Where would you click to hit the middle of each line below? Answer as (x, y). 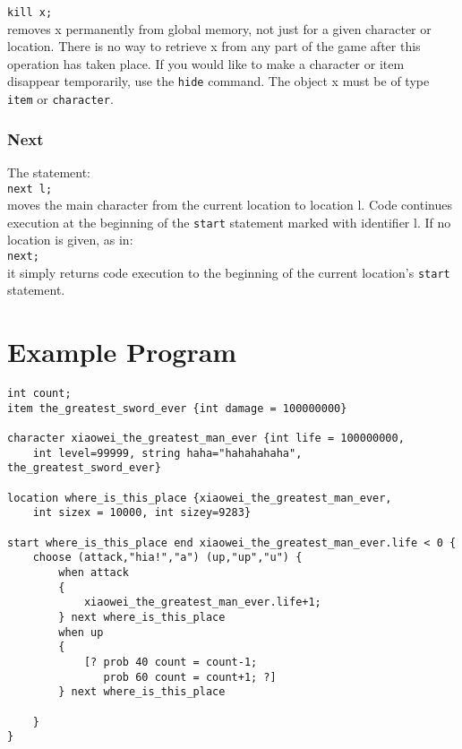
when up (81, 632)
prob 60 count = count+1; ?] (190, 677)
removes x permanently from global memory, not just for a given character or (219, 28)
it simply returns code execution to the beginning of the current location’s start (229, 272)
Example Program (122, 352)
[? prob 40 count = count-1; (171, 662)
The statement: (49, 172)
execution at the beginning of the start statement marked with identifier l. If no (229, 222)
